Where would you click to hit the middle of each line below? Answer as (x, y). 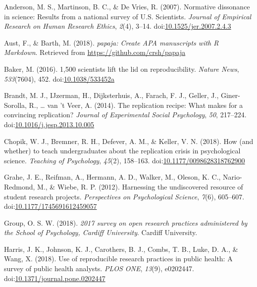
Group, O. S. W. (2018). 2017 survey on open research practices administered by (126, 222)
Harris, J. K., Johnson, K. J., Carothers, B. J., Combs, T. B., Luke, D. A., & (121, 249)
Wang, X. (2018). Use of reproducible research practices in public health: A (118, 259)
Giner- (231, 95)
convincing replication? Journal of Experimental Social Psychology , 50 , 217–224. (125, 115)
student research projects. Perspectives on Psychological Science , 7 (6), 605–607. (124, 196)
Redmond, (20, 186)
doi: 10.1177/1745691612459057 (51, 206)
